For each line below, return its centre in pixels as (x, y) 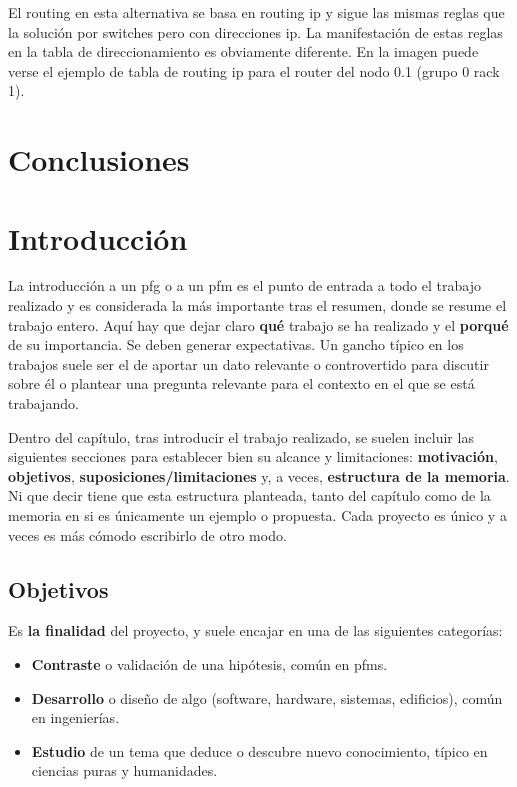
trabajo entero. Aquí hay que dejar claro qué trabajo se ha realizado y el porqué (258, 324)
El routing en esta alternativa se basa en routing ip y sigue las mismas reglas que (256, 12)
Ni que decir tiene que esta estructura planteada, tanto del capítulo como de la (249, 495)
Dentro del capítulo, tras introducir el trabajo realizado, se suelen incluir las (241, 436)
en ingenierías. (75, 717)
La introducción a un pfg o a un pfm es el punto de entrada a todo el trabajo (244, 285)
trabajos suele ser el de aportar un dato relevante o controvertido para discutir (248, 363)
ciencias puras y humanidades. (124, 770)
